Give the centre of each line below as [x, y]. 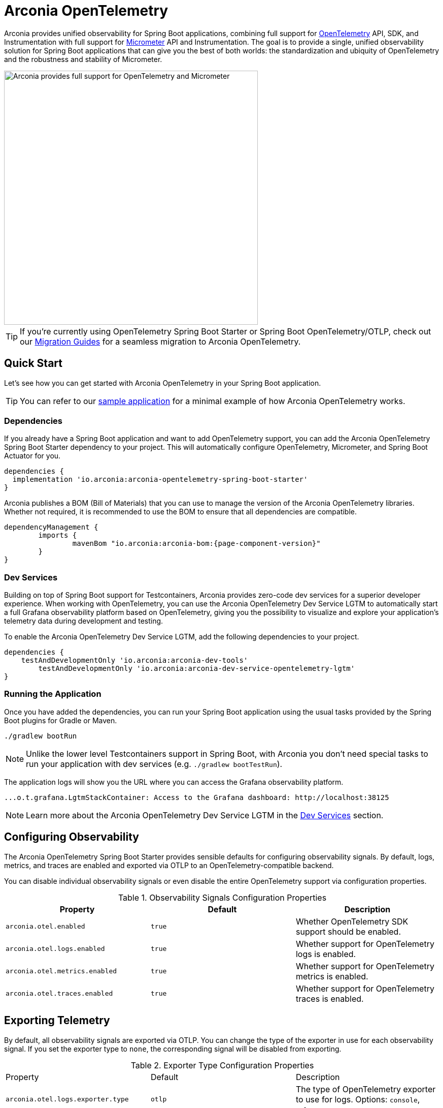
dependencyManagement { [51, 527]
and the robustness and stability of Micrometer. [83, 59]
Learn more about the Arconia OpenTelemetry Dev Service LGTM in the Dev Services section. [205, 815]
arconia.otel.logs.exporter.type [67, 1099]
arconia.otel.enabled [45, 927]
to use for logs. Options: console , [358, 1099]
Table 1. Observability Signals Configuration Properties [222, 897]
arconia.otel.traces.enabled [59, 994]
